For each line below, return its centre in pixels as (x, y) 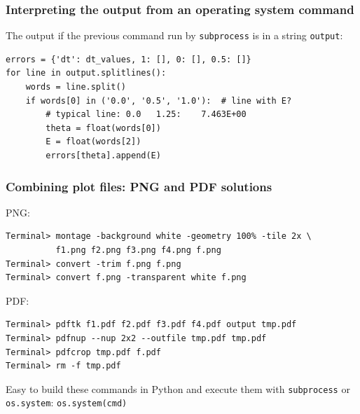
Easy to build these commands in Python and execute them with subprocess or (178, 388)
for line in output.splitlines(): (86, 73)
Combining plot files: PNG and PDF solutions (139, 186)
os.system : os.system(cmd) (67, 402)
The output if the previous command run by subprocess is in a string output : (174, 35)
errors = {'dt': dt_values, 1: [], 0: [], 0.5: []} (129, 59)
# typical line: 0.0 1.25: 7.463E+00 (146, 115)
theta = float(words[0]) (103, 128)
